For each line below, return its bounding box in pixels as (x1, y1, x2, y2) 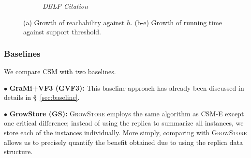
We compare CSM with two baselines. (4, 66, 116, 76)
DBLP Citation (43, 1, 88, 11)
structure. (4, 146, 33, 157)
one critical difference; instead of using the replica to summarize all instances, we (4, 118, 244, 128)
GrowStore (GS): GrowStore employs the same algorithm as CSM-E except (9, 108, 244, 118)
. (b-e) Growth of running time (130, 17, 222, 27)
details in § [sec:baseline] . (4, 92, 80, 102)
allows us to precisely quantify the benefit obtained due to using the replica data (4, 137, 243, 147)
